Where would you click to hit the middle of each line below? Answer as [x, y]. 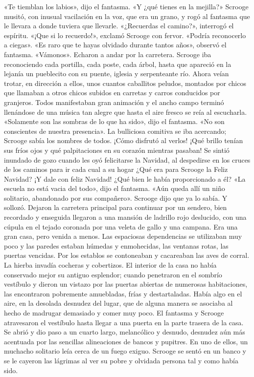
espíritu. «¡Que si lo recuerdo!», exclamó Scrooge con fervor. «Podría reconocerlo [125, 35]
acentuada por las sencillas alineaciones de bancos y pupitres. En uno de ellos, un [126, 341]
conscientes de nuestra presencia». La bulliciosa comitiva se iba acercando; [115, 131]
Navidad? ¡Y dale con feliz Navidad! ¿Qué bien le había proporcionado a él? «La [125, 178]
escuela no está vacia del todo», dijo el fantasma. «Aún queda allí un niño [115, 188]
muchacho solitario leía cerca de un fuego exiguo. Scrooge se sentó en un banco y [125, 351]
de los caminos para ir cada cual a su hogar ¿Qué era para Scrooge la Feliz [116, 169]
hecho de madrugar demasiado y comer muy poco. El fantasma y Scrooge [114, 313]
